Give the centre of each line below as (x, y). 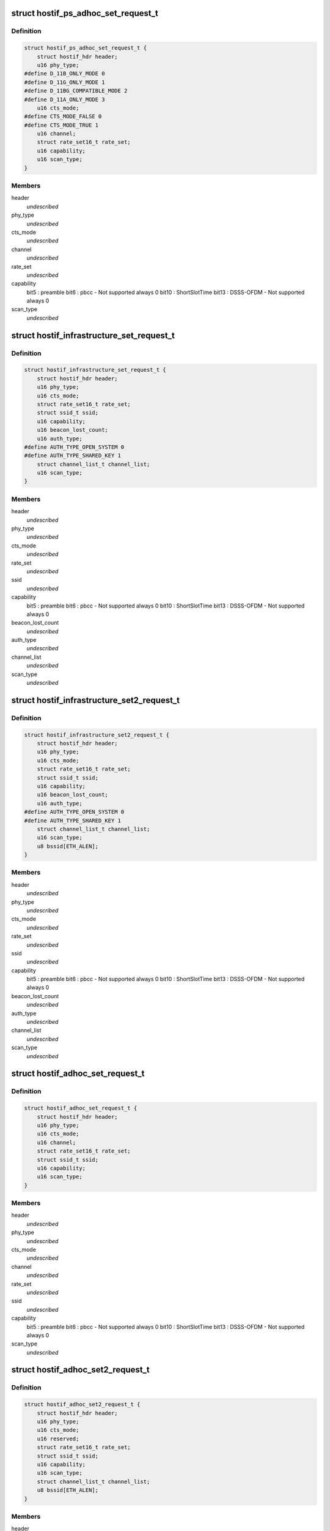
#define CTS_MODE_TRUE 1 (61, 125)
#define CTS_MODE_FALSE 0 (63, 117)
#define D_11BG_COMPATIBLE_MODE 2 (76, 91)
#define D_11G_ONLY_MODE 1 (64, 82)
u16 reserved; (58, 1439)
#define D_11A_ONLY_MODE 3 (64, 99)
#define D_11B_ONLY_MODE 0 (64, 74)
